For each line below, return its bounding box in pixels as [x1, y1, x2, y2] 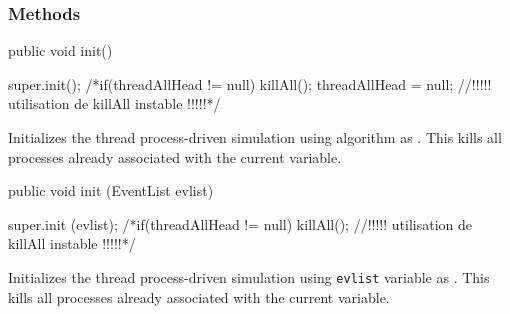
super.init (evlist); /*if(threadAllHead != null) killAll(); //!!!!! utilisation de [8, 213, 472, 234]
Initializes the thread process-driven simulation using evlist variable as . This [8, 266, 490, 287]
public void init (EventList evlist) [8, 180, 214, 201]
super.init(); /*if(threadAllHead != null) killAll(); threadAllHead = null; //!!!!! [8, 73, 492, 94]
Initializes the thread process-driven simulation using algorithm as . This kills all [8, 127, 502, 147]
